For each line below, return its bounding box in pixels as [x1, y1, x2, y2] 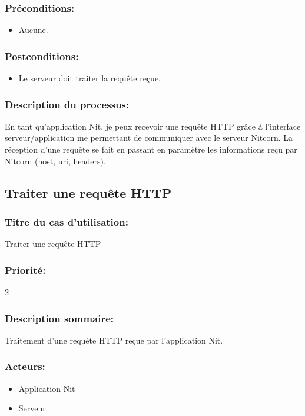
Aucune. [18, 24, 48, 36]
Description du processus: [5, 97, 130, 111]
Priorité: [5, 262, 46, 277]
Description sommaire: [5, 311, 114, 325]
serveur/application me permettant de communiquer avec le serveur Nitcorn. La [5, 131, 293, 144]
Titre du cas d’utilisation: [5, 214, 128, 229]
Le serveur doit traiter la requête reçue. [18, 72, 161, 84]
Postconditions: [5, 48, 79, 63]
